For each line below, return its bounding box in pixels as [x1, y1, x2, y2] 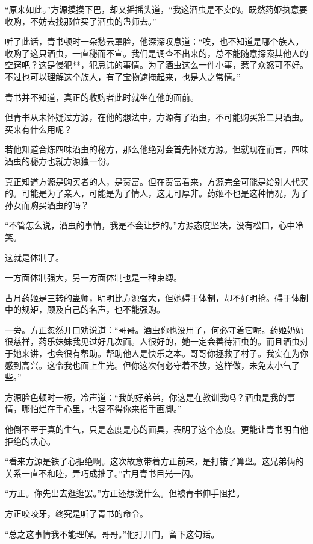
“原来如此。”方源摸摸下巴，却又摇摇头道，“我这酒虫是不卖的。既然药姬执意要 [5, 3, 308, 15]
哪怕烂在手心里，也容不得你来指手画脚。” [21, 402, 182, 415]
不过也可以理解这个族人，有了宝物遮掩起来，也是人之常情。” [5, 70, 241, 83]
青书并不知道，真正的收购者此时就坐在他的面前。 [5, 90, 199, 103]
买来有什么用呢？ [5, 122, 72, 135]
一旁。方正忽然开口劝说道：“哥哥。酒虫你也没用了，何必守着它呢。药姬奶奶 [5, 323, 304, 336]
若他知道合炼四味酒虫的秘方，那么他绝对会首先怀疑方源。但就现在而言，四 [5, 143, 300, 155]
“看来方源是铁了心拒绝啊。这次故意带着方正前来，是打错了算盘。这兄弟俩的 [5, 455, 304, 467]
